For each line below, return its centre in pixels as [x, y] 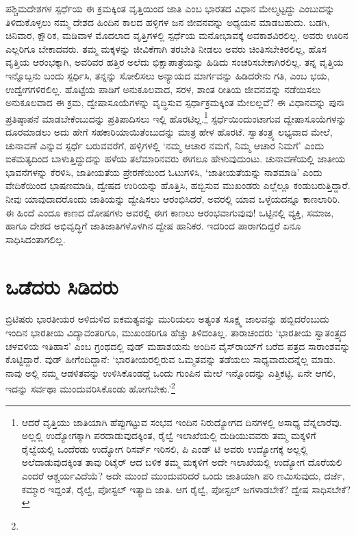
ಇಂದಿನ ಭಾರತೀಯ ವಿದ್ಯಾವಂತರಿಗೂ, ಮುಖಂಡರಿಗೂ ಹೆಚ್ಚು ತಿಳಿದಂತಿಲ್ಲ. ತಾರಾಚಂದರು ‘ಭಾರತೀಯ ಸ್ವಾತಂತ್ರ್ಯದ [176, 333]
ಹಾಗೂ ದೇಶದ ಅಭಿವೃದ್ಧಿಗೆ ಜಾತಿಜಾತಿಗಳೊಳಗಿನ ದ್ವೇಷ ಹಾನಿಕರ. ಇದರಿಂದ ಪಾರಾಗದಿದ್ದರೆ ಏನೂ [153, 226]
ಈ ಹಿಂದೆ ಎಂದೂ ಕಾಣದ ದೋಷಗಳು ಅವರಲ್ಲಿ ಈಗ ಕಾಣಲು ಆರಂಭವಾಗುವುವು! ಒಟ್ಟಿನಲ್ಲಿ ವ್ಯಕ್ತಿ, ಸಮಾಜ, [170, 212]
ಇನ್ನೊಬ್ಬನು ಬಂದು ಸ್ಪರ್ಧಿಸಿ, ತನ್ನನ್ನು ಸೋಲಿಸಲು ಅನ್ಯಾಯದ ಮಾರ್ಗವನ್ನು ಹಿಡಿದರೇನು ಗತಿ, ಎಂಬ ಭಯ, [168, 75]
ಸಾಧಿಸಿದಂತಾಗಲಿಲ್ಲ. [36, 239]
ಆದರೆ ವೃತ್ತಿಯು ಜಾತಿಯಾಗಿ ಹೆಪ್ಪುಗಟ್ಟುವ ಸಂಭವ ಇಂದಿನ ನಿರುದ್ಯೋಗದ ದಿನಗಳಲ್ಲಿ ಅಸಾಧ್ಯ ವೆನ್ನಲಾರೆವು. [182, 422]
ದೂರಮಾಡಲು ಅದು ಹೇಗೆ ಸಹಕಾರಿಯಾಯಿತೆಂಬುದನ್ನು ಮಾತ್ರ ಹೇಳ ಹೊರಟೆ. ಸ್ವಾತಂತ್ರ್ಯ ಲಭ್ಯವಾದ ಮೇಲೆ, [169, 132]
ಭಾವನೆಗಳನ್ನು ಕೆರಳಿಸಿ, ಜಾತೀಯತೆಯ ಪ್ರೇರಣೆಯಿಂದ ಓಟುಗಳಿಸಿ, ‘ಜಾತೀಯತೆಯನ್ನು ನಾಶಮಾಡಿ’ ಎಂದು [164, 172]
